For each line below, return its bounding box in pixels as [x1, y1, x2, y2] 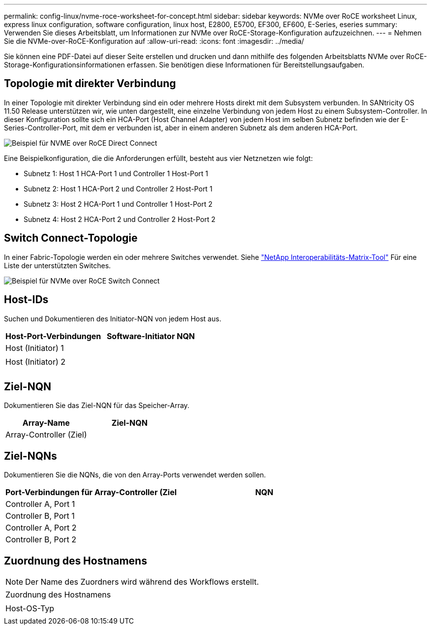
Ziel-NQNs [4, 449, 57, 462]
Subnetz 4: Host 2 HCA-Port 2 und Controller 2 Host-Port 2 [24, 215, 215, 223]
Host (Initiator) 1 [5, 343, 64, 353]
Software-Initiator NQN [106, 331, 195, 341]
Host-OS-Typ [5, 603, 55, 614]
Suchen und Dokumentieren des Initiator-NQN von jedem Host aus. [4, 314, 221, 323]
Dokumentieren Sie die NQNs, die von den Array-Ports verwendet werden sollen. [4, 471, 266, 479]
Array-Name [22, 418, 70, 428]
